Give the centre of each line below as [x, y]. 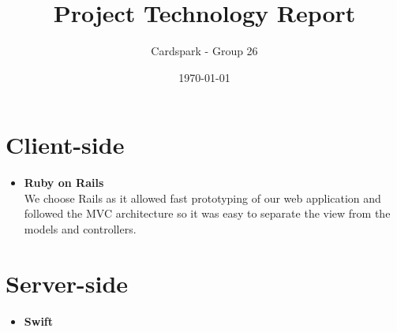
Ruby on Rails [64, 183]
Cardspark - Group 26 [204, 51]
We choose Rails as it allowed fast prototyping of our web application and [202, 198]
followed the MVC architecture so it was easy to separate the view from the [207, 213]
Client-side [65, 145]
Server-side [67, 283]
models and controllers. [80, 229]
